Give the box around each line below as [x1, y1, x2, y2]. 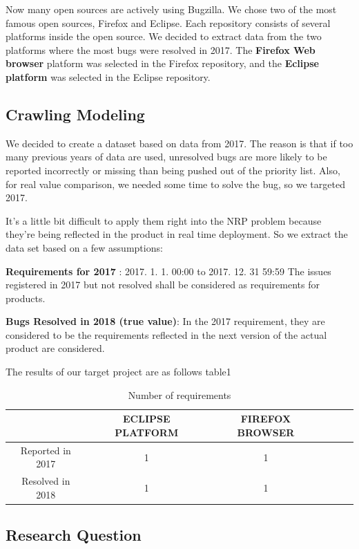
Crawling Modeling [6, 103, 145, 124]
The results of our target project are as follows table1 [6, 364, 231, 379]
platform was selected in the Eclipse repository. [6, 69, 211, 84]
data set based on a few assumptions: [6, 240, 163, 254]
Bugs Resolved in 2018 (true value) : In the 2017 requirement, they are [6, 314, 325, 328]
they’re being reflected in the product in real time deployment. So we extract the [6, 227, 348, 241]
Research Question [6, 524, 142, 546]
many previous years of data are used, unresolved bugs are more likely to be [6, 149, 327, 164]
